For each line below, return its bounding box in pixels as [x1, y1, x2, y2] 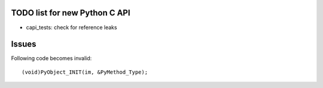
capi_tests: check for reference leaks [26, 24, 117, 31]
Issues [11, 39, 36, 49]
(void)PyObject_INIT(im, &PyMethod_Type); [22, 68, 148, 76]
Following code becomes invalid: [11, 55, 92, 62]
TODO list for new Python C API [11, 8, 131, 18]
